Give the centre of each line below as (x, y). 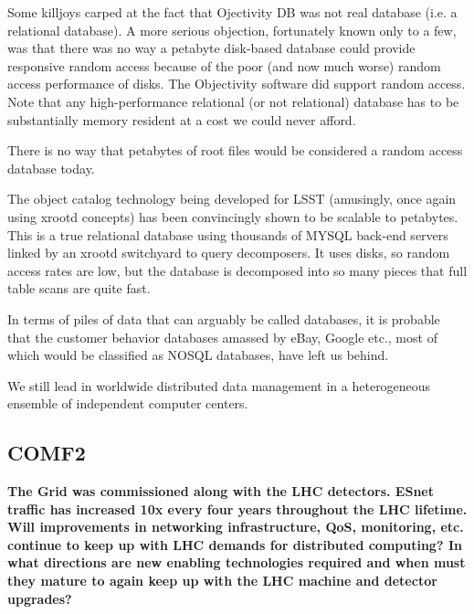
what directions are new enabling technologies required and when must (237, 562)
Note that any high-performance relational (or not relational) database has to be (233, 101)
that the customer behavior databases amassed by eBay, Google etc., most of (222, 337)
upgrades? (40, 598)
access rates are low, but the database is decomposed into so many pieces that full (237, 270)
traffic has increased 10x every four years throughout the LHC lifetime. (237, 508)
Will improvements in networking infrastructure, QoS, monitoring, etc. (236, 527)
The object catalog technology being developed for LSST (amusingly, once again (232, 199)
